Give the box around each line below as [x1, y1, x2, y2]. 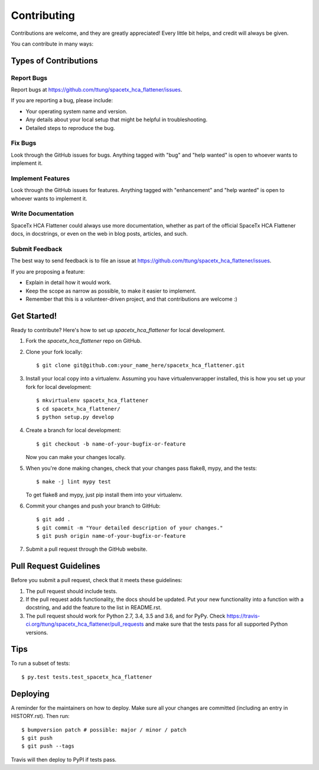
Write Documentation [11, 210, 74, 218]
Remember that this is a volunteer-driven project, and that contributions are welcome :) [25, 295, 237, 303]
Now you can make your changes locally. [25, 454, 126, 461]
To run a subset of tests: [11, 659, 70, 667]
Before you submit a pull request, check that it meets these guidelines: [11, 577, 183, 584]
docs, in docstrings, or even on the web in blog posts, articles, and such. [11, 230, 188, 238]
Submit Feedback [11, 245, 63, 254]
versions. [25, 629, 48, 636]
